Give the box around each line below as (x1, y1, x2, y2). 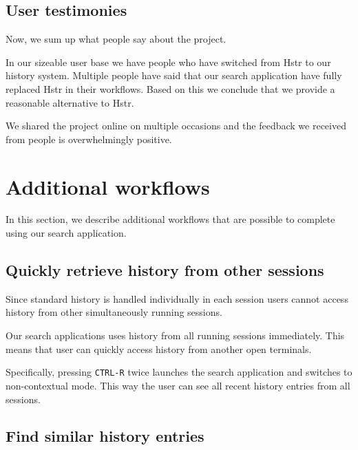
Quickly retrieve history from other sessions (6, 259, 324, 281)
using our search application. (6, 226, 127, 240)
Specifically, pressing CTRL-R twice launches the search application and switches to (6, 365, 352, 379)
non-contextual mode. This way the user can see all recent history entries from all (6, 378, 350, 392)
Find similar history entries (6, 425, 204, 447)
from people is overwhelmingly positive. (6, 131, 172, 146)
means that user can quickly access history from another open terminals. (6, 341, 312, 356)
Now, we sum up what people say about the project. (6, 32, 227, 46)
